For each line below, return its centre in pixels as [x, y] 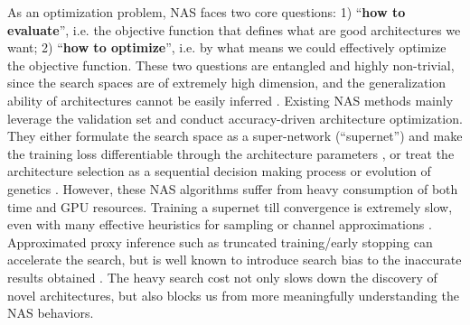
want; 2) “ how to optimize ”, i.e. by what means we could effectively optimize [227, 47]
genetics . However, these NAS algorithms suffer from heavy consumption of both [233, 188]
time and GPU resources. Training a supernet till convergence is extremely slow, [230, 206]
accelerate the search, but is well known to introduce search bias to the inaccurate [235, 260]
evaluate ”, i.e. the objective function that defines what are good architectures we [234, 29]
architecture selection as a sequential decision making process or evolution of [219, 171]
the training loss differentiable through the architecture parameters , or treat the [231, 153]
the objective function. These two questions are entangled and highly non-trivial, [231, 65]
